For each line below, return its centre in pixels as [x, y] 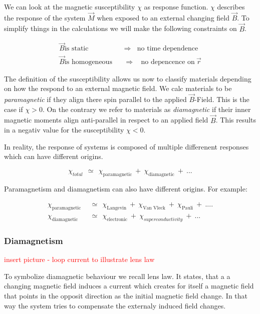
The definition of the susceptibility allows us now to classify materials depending [128, 78]
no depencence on [168, 62]
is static [76, 49]
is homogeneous [88, 62]
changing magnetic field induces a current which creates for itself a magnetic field [129, 286]
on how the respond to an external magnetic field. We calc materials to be [118, 88]
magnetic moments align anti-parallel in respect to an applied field [106, 120]
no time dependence [168, 49]
